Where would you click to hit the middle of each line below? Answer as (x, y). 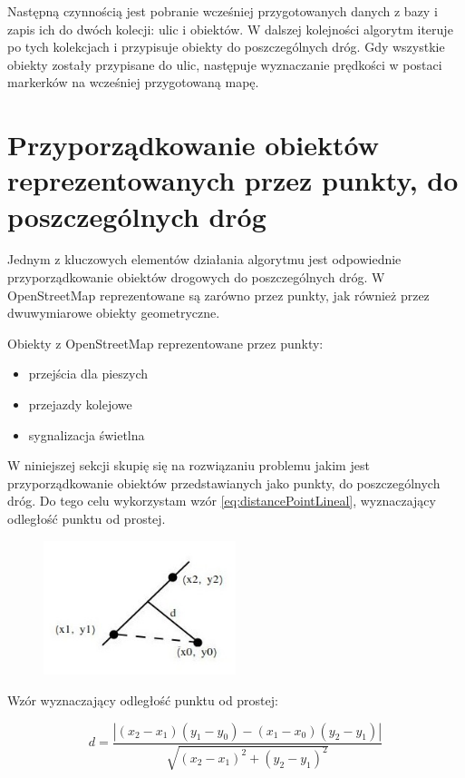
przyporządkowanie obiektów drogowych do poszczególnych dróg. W (196, 277)
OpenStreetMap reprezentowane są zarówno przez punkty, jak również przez (218, 295)
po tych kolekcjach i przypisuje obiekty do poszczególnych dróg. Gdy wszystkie (226, 47)
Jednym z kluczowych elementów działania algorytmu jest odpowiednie (204, 259)
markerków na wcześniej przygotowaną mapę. (133, 82)
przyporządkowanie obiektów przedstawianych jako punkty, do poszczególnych (224, 483)
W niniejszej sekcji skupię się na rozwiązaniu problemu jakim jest (189, 465)
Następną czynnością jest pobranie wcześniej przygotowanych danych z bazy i (223, 11)
